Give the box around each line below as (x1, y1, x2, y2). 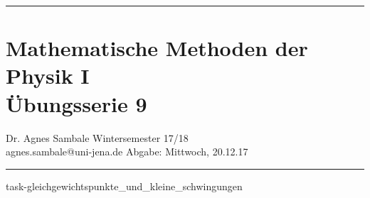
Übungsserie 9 (6, 89, 147, 118)
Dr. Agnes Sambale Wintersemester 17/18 (6, 130, 189, 145)
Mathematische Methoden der (6, 33, 308, 62)
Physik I (6, 61, 90, 90)
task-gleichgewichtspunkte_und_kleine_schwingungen (6, 178, 243, 193)
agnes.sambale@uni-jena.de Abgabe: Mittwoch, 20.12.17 (6, 144, 248, 159)
